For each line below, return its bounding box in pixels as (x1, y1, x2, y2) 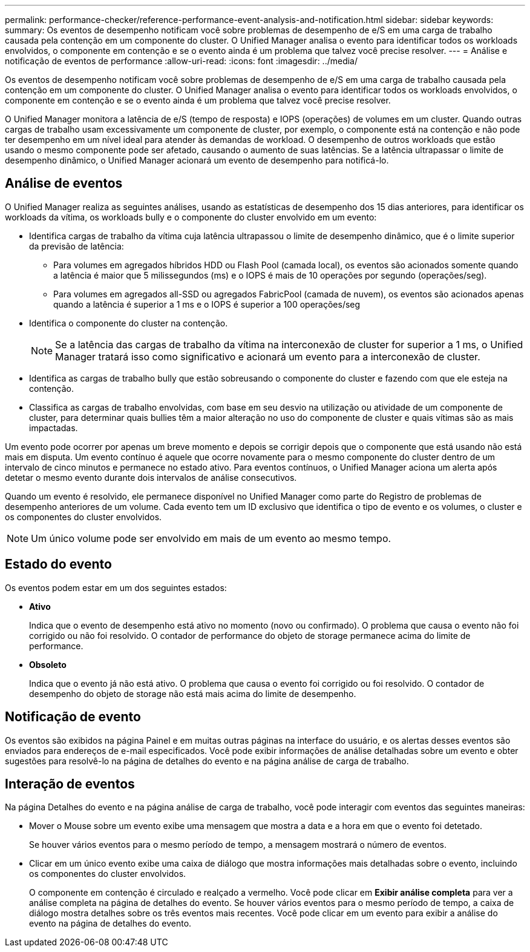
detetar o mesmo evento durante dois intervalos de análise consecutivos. (5, 472, 297, 483)
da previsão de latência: (29, 240, 124, 251)
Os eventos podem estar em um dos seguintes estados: (5, 582, 227, 593)
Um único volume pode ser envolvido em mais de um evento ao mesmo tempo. (31, 532, 391, 544)
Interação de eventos (5, 776, 135, 792)
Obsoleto (29, 659, 67, 670)
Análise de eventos (5, 176, 123, 191)
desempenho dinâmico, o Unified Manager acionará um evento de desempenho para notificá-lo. (5, 155, 389, 165)
